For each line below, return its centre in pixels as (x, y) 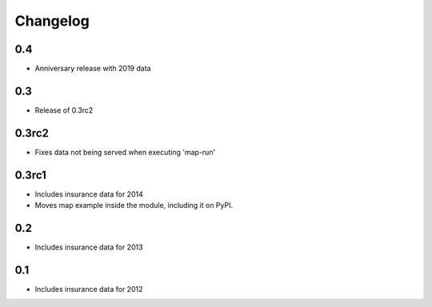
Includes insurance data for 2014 (89, 194)
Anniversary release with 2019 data (93, 69)
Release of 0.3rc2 (64, 110)
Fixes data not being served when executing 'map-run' (125, 152)
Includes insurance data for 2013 (89, 247)
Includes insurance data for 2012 (89, 289)
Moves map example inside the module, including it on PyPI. (134, 205)
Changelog (52, 21)
